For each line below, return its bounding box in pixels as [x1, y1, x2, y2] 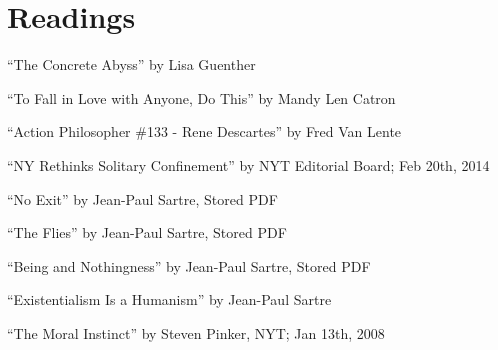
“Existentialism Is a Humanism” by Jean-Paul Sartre [7, 289, 332, 310]
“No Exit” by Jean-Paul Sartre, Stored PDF [7, 188, 278, 209]
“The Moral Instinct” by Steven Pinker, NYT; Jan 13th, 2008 [7, 322, 385, 343]
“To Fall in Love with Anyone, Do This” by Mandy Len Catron [7, 87, 396, 108]
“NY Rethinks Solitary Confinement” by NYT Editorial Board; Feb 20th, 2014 [7, 154, 490, 175]
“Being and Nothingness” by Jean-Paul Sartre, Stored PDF [7, 255, 371, 276]
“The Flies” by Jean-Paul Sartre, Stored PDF [7, 222, 287, 243]
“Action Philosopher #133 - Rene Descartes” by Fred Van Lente [7, 121, 402, 142]
